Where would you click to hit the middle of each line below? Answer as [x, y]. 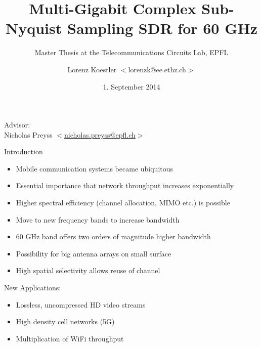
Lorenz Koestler [92, 69]
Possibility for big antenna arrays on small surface [94, 253]
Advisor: [17, 125]
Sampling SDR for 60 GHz [162, 28]
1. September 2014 [132, 86]
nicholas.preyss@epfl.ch [100, 134]
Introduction [24, 151]
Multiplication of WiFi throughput [70, 338]
